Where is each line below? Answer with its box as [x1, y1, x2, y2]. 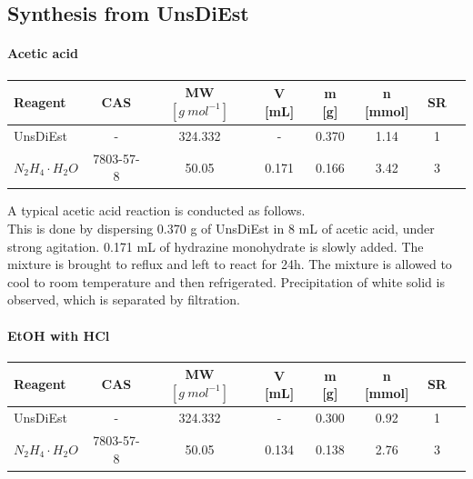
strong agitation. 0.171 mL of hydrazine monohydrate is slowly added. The [7, 236, 424, 255]
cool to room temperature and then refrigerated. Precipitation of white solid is [7, 272, 445, 291]
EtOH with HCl [7, 325, 110, 344]
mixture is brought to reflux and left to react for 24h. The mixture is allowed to [7, 254, 452, 274]
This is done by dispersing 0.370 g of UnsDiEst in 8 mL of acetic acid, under [7, 219, 435, 238]
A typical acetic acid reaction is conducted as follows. [7, 201, 306, 220]
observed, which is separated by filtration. [7, 290, 240, 309]
